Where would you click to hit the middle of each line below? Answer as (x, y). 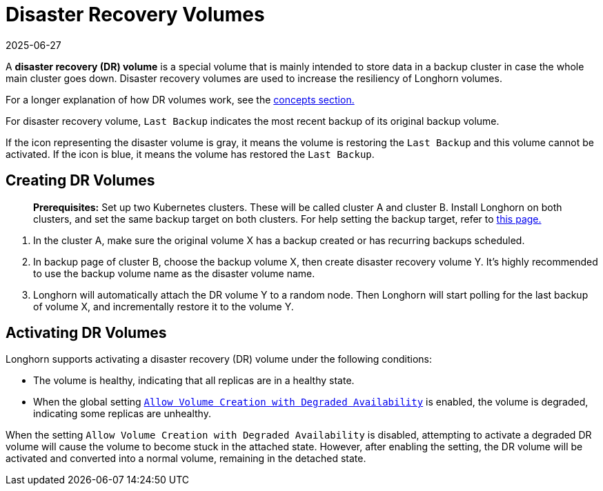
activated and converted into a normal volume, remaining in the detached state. (186, 459)
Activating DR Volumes (86, 333)
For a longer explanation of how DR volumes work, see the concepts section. (180, 99)
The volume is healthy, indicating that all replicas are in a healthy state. (194, 381)
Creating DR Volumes (80, 181)
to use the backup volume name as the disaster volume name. (174, 273)
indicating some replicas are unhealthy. (122, 414)
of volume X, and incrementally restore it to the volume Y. (164, 306)
